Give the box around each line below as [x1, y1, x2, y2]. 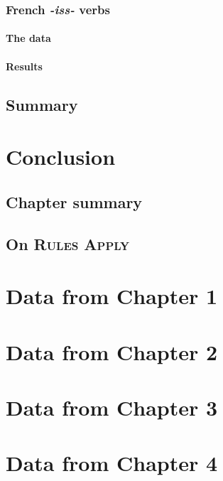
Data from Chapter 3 [6, 392, 218, 421]
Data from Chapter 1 [6, 281, 218, 310]
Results [6, 58, 43, 73]
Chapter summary [6, 190, 143, 212]
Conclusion [6, 142, 116, 171]
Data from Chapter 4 [6, 448, 218, 477]
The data [6, 31, 51, 45]
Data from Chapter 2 [6, 337, 218, 366]
